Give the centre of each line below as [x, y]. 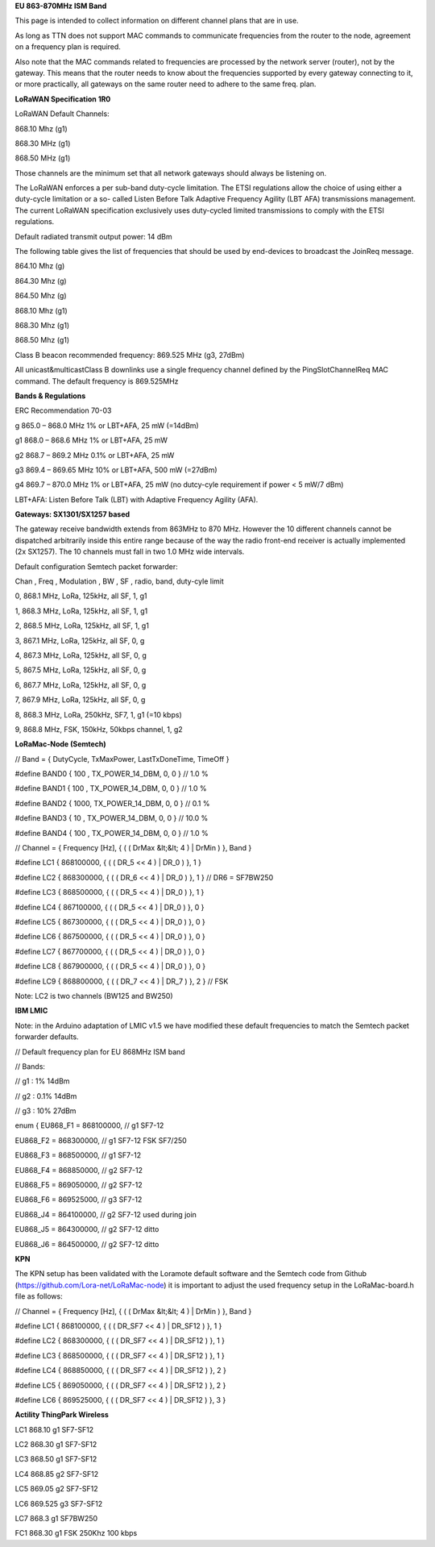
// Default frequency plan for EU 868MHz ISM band [100, 1051]
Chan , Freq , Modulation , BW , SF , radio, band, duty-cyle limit [120, 581]
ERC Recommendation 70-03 [63, 410]
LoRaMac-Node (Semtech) [60, 744]
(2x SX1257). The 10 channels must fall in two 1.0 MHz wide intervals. [130, 551]
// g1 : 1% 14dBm [42, 1081]
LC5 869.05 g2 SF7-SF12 [56, 1489]
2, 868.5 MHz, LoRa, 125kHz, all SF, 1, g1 [82, 626]
